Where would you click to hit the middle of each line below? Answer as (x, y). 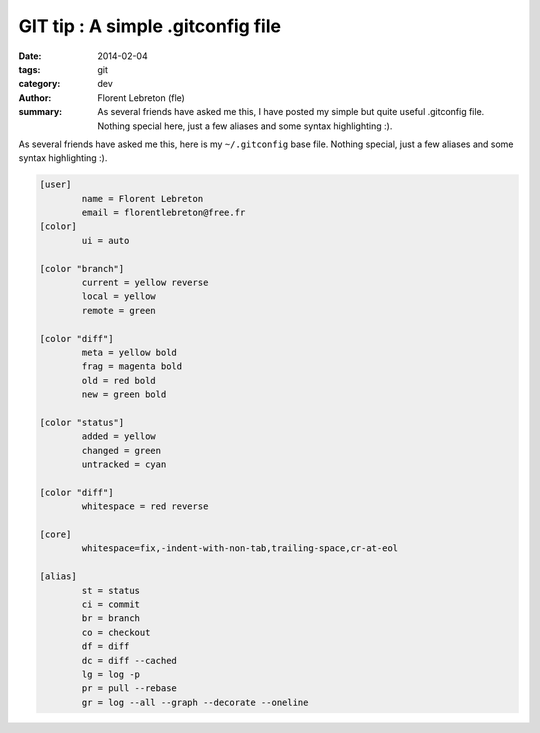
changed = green (121, 450)
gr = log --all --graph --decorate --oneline (195, 702)
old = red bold (119, 380)
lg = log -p (110, 674)
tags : (29, 69)
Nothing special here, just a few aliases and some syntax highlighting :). (245, 126)
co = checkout (116, 632)
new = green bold (124, 394)
